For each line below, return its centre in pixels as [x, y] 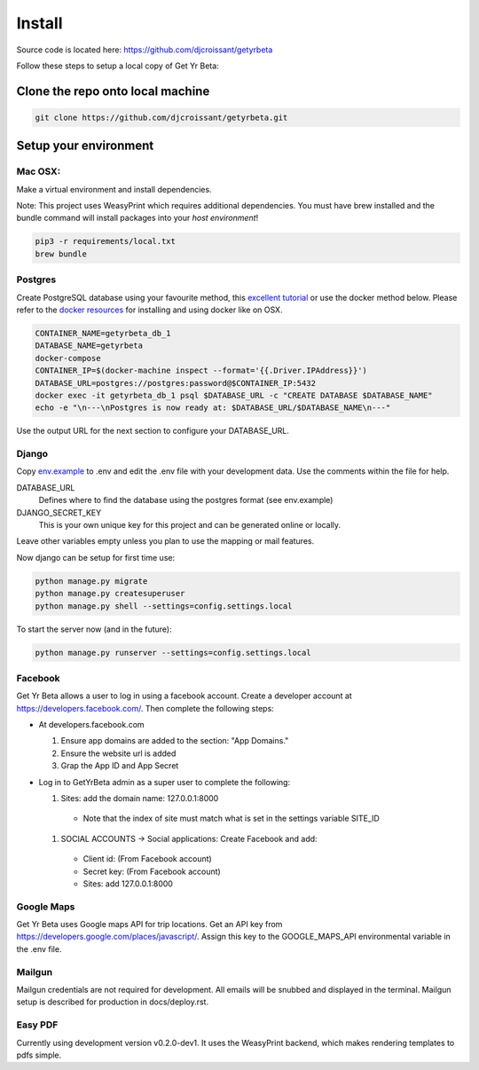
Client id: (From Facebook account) [147, 859]
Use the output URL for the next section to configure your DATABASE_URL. [153, 431]
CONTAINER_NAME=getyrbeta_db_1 [103, 333]
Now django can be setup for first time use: [96, 557]
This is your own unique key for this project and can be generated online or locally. [190, 524]
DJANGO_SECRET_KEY [59, 512]
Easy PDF [37, 1025]
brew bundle [61, 254]
